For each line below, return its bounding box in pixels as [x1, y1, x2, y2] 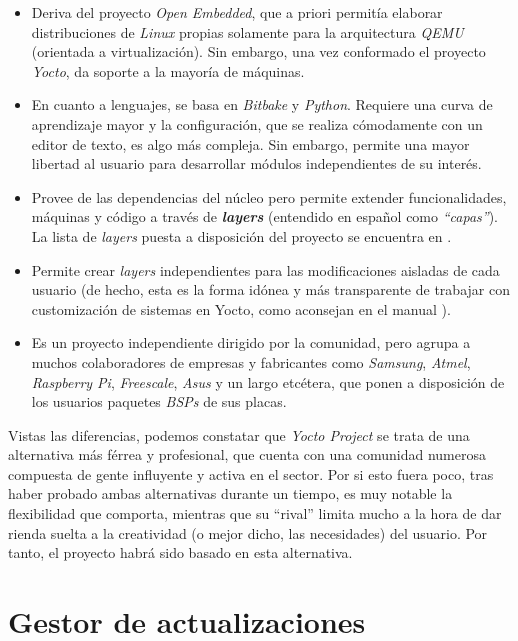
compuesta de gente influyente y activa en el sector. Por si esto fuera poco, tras [8, 463, 494, 484]
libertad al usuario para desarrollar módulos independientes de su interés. [31, 153, 482, 174]
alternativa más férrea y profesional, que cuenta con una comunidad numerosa [8, 444, 486, 465]
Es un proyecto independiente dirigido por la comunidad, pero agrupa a [31, 332, 471, 353]
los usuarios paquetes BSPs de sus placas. [31, 391, 287, 412]
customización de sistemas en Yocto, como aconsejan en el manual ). [31, 298, 451, 319]
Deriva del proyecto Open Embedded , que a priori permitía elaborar [31, 2, 443, 22]
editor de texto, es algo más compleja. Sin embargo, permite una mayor [31, 133, 470, 154]
